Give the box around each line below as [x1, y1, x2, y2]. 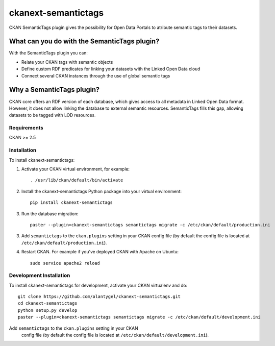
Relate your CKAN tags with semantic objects [21, 59, 113, 65]
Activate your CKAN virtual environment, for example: [21, 166, 130, 172]
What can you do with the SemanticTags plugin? [9, 37, 159, 46]
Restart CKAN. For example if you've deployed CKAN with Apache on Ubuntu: [21, 249, 179, 255]
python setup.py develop [18, 307, 77, 313]
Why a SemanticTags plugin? [9, 86, 100, 94]
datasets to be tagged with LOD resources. [9, 112, 96, 118]
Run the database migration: [21, 211, 78, 217]
